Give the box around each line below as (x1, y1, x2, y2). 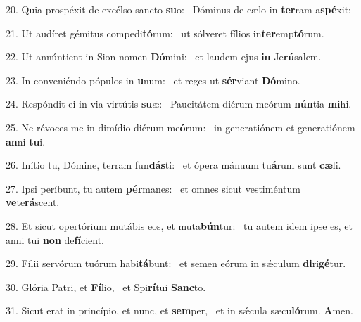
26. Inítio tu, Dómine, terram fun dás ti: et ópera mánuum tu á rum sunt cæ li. (6, 157, 341, 172)
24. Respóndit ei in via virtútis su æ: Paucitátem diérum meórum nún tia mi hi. (6, 96, 352, 111)
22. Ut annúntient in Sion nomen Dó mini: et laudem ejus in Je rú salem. (6, 49, 322, 64)
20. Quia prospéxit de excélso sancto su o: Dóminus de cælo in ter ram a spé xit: (6, 2, 351, 16)
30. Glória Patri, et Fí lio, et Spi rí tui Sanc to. (6, 279, 206, 294)
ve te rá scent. (6, 195, 60, 210)
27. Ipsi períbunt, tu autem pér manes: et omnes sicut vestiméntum (6, 181, 300, 195)
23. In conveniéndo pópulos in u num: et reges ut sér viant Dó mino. (6, 72, 300, 87)
